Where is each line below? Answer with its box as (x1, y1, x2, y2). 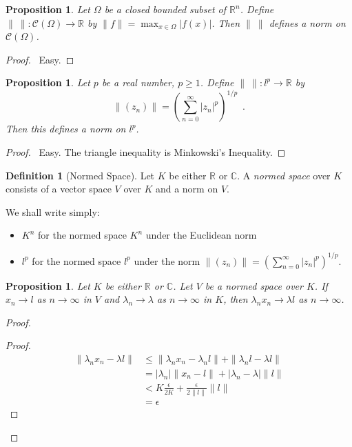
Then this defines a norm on (6, 121, 126, 136)
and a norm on (155, 181, 218, 196)
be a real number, (101, 75, 175, 90)
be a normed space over (205, 278, 303, 292)
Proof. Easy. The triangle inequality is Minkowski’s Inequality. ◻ (6, 145, 286, 159)
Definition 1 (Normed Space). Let (6, 168, 155, 182)
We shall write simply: (6, 204, 100, 219)
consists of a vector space (6, 181, 112, 196)
